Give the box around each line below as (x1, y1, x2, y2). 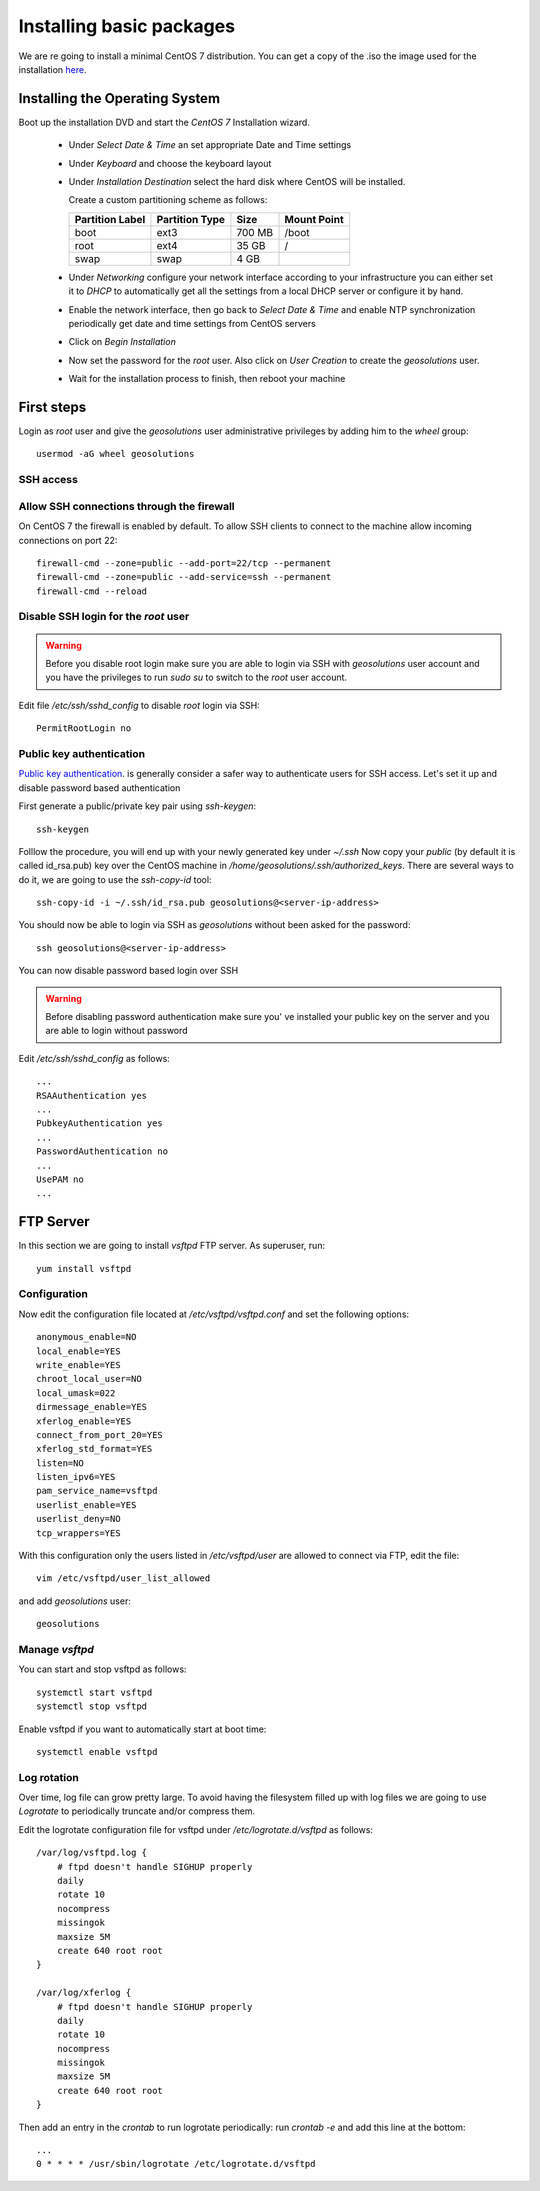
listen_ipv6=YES (36, 1471, 116, 1483)
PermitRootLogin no (36, 723, 132, 734)
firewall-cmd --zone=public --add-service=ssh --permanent (36, 571, 332, 583)
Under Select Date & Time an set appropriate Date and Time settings (68, 139, 352, 151)
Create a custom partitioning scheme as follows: (68, 194, 268, 206)
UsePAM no (36, 1173, 84, 1185)
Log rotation (18, 1770, 79, 1784)
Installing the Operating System (18, 90, 220, 107)
